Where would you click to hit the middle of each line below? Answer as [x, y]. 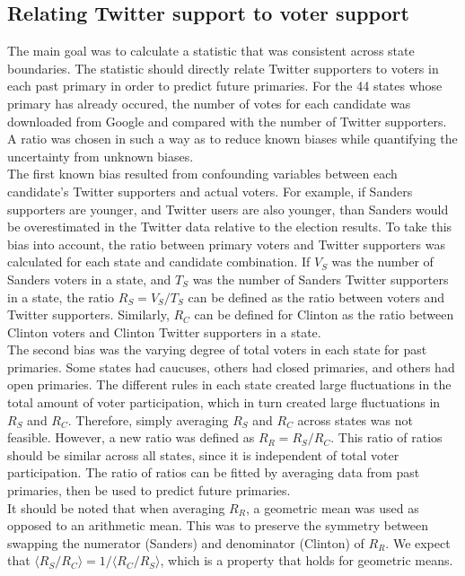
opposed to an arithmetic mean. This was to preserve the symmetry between [218, 525]
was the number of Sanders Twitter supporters [320, 279]
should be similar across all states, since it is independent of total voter [203, 454]
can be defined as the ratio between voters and [316, 297]
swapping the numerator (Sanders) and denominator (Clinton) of [186, 542]
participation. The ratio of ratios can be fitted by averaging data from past [214, 472]
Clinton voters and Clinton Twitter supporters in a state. [164, 332]
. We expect [418, 542]
